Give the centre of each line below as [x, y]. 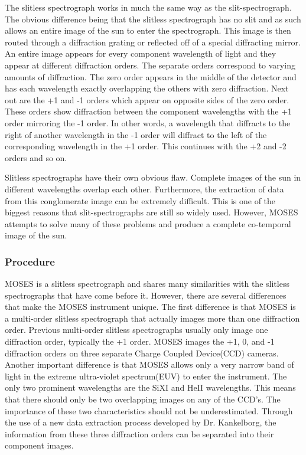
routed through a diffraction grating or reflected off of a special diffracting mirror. [153, 42]
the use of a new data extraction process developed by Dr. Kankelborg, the [141, 422]
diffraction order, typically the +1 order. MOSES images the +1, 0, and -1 [140, 341]
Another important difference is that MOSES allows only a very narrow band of [149, 364]
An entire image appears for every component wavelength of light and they [141, 53]
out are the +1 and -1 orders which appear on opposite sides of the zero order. [147, 99]
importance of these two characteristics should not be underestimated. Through [149, 410]
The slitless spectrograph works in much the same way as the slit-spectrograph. [148, 7]
